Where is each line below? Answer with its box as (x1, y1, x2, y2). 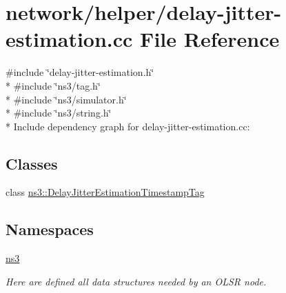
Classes (6, 152, 58, 174)
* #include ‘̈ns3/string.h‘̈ (6, 105, 112, 120)
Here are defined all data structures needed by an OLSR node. (6, 274, 267, 288)
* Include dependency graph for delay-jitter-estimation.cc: (6, 119, 250, 133)
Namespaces (6, 219, 94, 240)
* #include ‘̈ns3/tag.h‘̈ (6, 78, 101, 92)
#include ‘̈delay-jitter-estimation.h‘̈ (6, 65, 154, 79)
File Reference (140, 25, 280, 53)
